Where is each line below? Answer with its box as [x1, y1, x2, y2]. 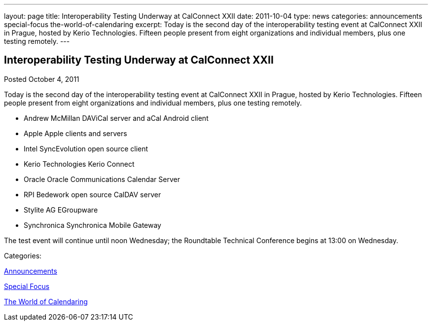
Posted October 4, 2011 [4, 74, 79, 83]
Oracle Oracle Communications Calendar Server [24, 175, 180, 183]
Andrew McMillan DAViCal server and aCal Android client [24, 113, 209, 122]
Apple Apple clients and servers [24, 129, 127, 138]
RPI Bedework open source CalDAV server [24, 190, 161, 199]
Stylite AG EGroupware [24, 205, 98, 214]
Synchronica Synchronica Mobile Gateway [24, 220, 161, 229]
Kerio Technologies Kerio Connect [24, 159, 135, 168]
